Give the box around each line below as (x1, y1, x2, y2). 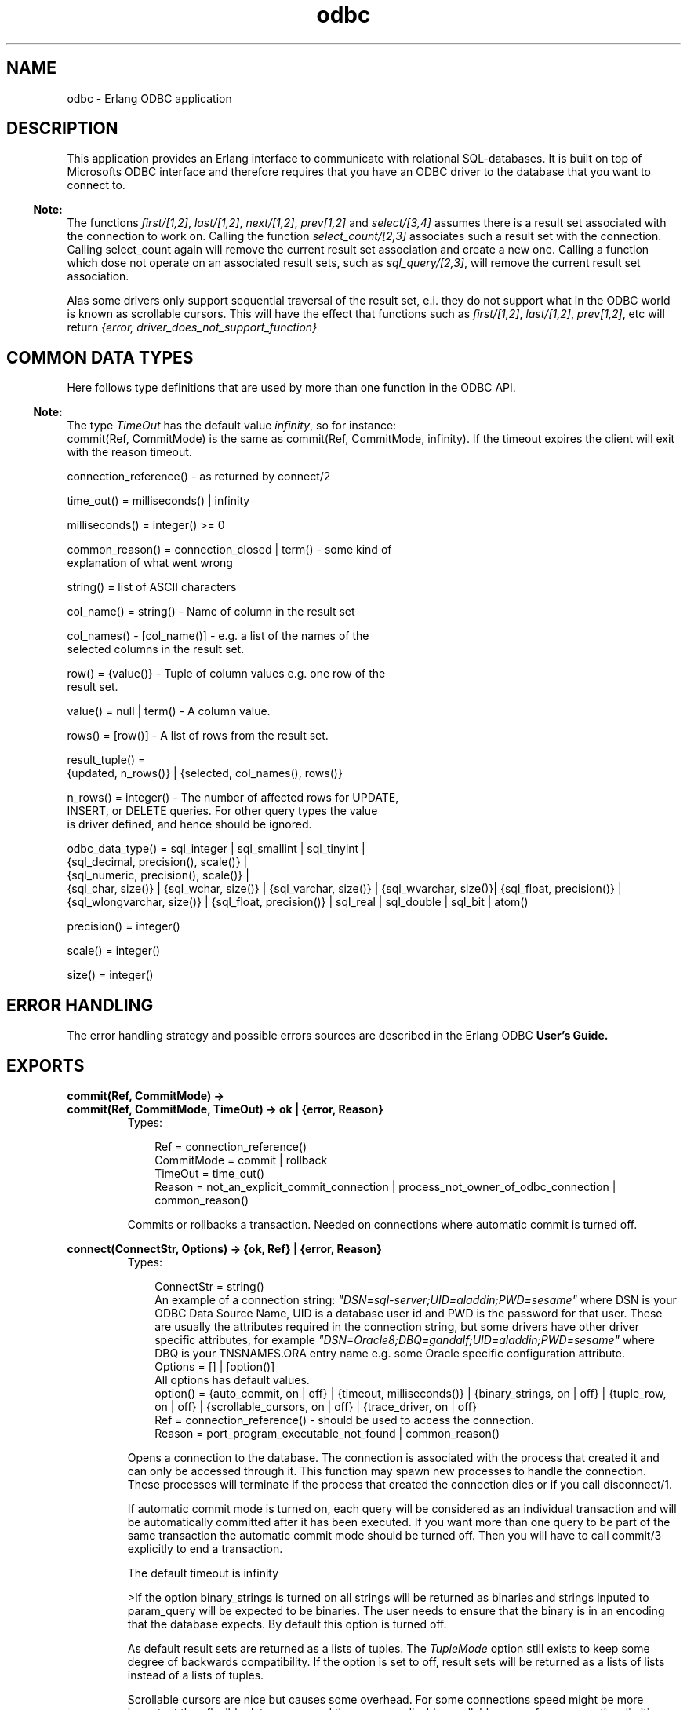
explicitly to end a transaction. (127, 1541, 283, 1555)
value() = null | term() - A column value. (67, 704, 271, 718)
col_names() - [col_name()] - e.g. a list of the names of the (67, 629, 369, 643)
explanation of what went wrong (67, 556, 233, 570)
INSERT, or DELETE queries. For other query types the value (67, 804, 378, 818)
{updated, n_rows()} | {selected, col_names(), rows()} (67, 766, 343, 780)
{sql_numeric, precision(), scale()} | (67, 868, 249, 882)
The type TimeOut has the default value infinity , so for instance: (67, 418, 397, 433)
